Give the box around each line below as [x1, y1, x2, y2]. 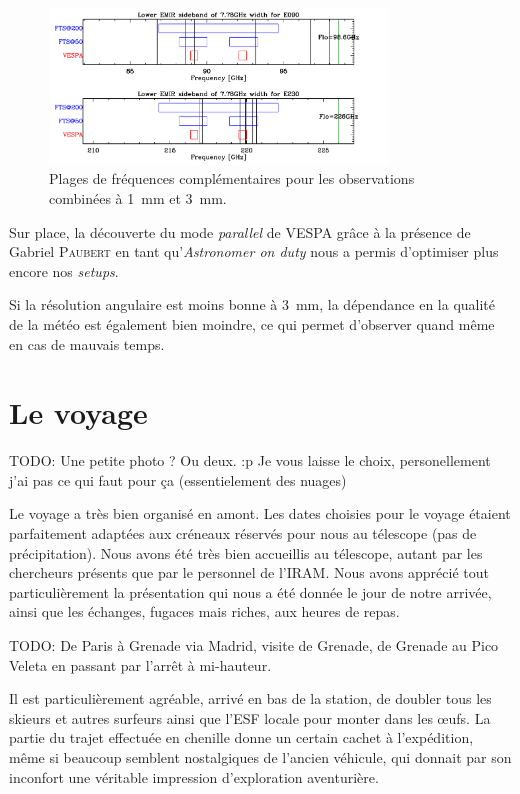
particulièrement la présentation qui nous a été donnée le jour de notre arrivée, [9, 581, 492, 602]
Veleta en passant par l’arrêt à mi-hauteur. [9, 654, 272, 675]
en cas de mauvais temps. [9, 333, 165, 354]
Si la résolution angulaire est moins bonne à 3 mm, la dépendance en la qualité [9, 294, 496, 315]
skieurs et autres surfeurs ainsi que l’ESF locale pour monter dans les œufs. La [9, 707, 491, 728]
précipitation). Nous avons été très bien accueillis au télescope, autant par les [9, 542, 483, 563]
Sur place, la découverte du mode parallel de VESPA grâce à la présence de [9, 221, 471, 242]
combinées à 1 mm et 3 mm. [49, 188, 227, 209]
